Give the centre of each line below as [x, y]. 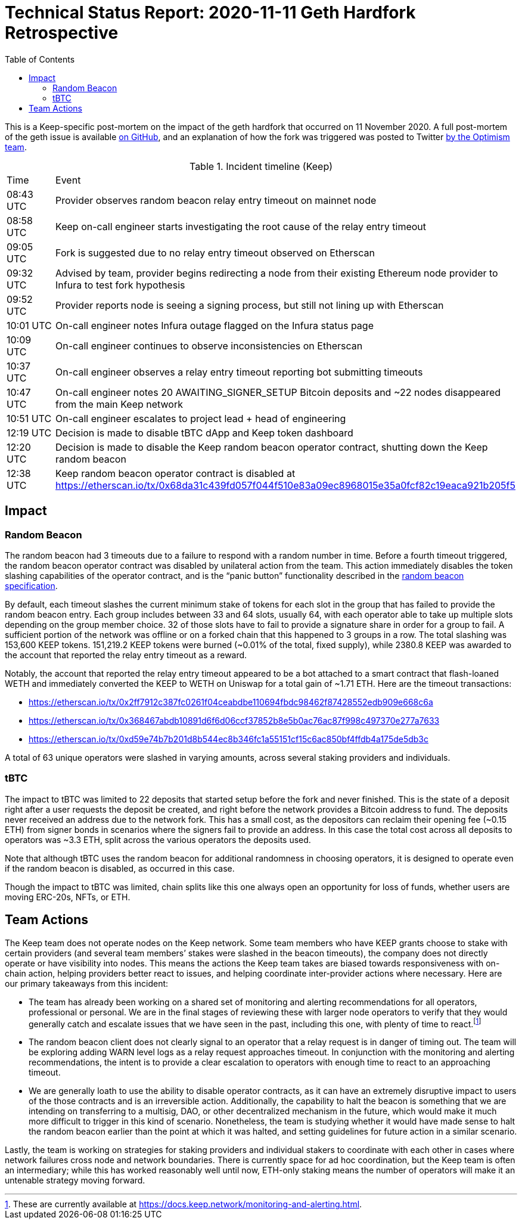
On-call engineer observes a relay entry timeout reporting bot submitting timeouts [239, 372]
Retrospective [62, 33]
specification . [31, 585]
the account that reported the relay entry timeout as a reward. [126, 655]
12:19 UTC [29, 433]
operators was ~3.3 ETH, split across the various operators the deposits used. [158, 839]
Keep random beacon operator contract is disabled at [175, 473]
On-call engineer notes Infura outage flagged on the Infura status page [215, 325]
